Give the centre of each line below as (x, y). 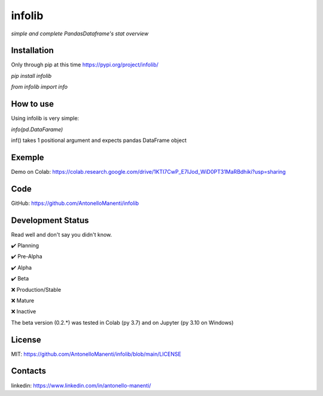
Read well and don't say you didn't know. (62, 234)
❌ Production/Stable (36, 289)
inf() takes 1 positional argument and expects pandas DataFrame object (99, 140)
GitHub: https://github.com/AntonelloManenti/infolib (75, 203)
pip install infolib (31, 75)
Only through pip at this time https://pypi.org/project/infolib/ (85, 65)
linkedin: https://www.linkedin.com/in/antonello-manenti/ (81, 385)
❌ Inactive (24, 312)
